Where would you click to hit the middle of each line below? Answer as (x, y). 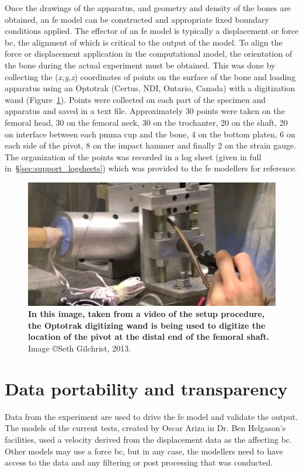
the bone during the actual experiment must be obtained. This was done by (140, 65)
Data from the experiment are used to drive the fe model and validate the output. (151, 416)
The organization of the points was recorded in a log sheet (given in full (133, 156)
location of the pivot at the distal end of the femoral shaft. (149, 337)
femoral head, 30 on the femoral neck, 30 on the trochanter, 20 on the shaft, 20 (146, 122)
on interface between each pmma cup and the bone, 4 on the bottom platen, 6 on (150, 134)
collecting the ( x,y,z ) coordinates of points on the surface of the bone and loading (150, 76)
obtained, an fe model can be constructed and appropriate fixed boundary (137, 19)
